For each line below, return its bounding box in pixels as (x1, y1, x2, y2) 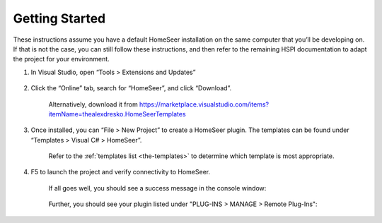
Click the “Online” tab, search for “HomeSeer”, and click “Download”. (30, 84, 232, 92)
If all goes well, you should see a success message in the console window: (48, 183, 267, 192)
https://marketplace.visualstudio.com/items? (139, 100, 269, 109)
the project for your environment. (13, 55, 110, 64)
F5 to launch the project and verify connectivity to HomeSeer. (30, 168, 211, 176)
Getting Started (13, 11, 106, 26)
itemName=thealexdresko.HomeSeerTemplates (48, 109, 187, 118)
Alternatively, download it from (48, 100, 138, 109)
